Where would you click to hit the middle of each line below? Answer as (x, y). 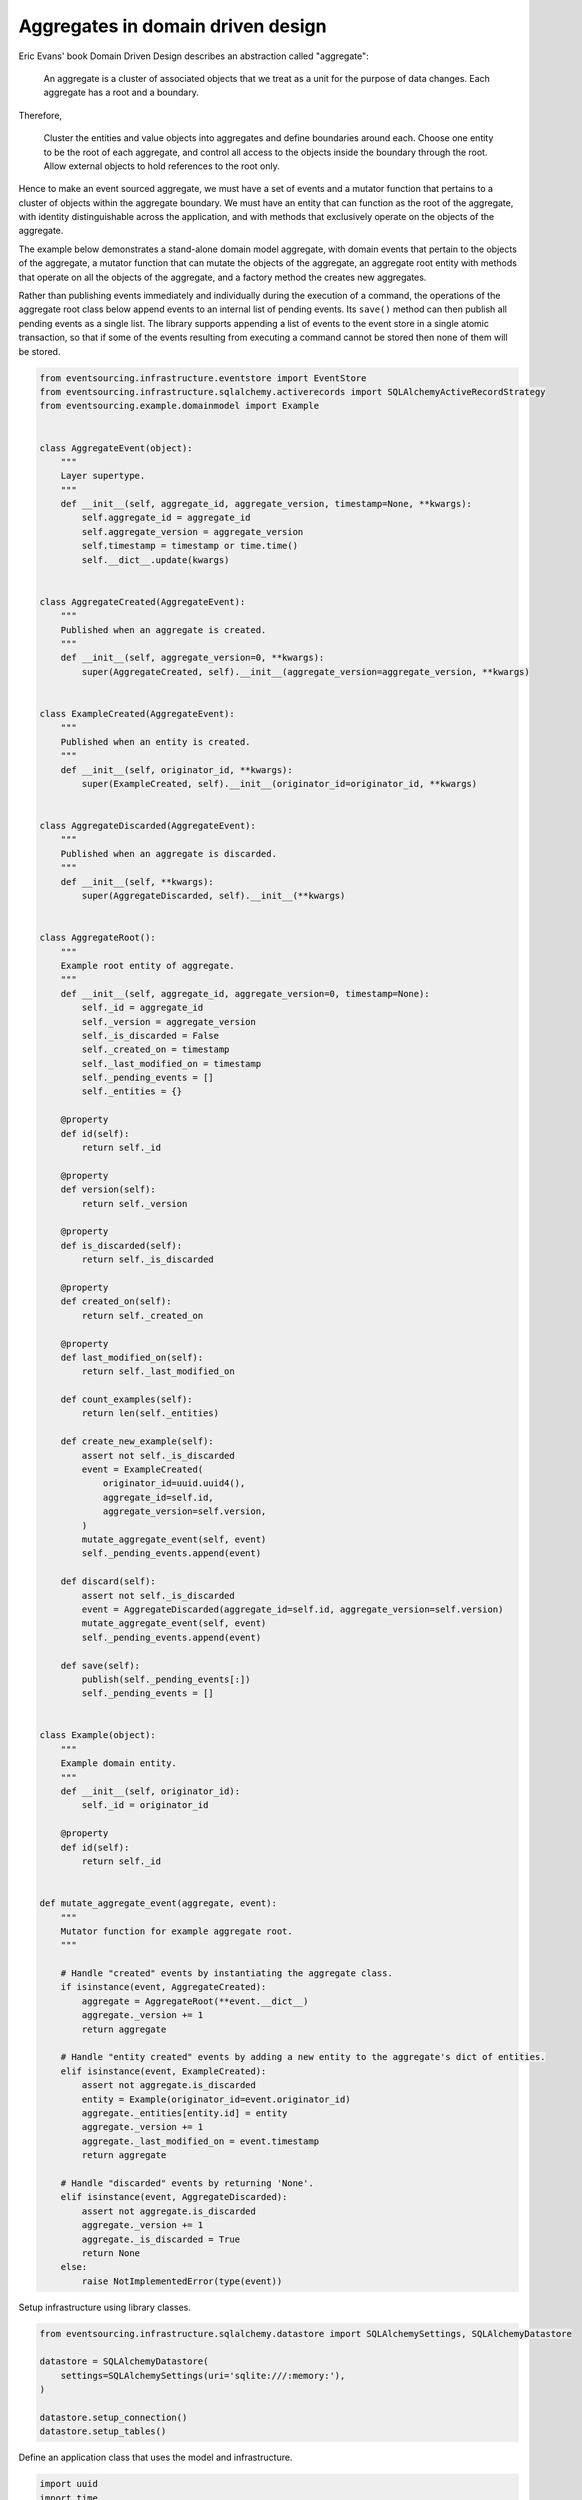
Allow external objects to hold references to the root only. (161, 166)
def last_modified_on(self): (132, 1357)
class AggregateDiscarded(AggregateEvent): (148, 826)
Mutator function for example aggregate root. (177, 1931)
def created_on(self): (116, 1301)
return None (110, 2253)
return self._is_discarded (147, 1259)
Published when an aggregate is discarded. (168, 853)
